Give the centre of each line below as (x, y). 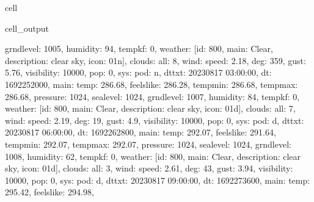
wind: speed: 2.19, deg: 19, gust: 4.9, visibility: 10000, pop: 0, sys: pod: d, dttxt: (155, 120)
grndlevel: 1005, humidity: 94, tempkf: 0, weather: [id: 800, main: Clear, (139, 49)
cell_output (27, 28)
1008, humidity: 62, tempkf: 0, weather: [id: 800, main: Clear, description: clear (153, 156)
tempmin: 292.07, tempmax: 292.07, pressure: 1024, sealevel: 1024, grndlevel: (148, 144)
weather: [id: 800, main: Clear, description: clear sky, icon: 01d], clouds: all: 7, (150, 108)
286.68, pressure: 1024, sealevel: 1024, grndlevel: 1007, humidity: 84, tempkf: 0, (152, 96)
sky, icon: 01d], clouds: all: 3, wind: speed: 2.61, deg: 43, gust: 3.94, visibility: (149, 168)
